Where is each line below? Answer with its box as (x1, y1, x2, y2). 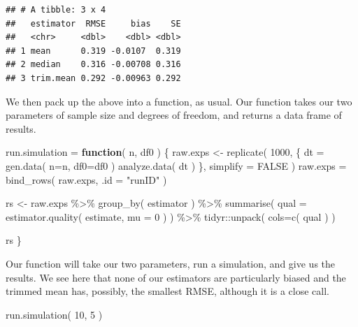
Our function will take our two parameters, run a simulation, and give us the (6, 256, 336, 270)
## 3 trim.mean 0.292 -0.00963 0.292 (6, 73, 181, 83)
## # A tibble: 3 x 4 (6, 5, 106, 15)
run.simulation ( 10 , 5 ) (6, 307, 103, 321)
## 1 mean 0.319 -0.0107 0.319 (6, 45, 181, 56)
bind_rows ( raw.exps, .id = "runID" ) (6, 172, 167, 187)
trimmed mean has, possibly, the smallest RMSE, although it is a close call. (6, 284, 329, 298)
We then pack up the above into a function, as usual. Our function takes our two (6, 94, 352, 108)
